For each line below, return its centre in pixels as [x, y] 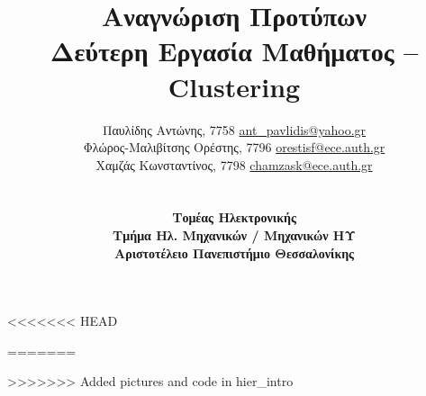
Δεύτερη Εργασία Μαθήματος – [234, 51]
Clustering [234, 86]
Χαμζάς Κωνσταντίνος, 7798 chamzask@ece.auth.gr [234, 164]
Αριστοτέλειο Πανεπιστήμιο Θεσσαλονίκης [234, 252]
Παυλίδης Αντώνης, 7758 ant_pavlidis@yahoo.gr [234, 129]
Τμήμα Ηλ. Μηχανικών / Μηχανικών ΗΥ [234, 235]
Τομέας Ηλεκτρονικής [234, 217]
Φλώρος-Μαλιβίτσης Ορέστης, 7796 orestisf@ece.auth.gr [234, 147]
